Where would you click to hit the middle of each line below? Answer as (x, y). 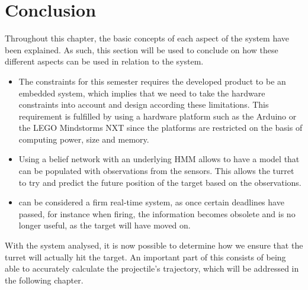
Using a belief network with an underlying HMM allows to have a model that (159, 159)
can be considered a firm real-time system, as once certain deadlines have (151, 202)
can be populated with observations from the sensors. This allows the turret (156, 171)
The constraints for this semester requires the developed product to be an (152, 81)
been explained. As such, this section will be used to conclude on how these (142, 49)
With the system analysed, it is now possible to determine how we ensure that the (154, 245)
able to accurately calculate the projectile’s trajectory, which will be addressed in (152, 268)
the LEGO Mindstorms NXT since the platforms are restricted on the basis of (161, 128)
